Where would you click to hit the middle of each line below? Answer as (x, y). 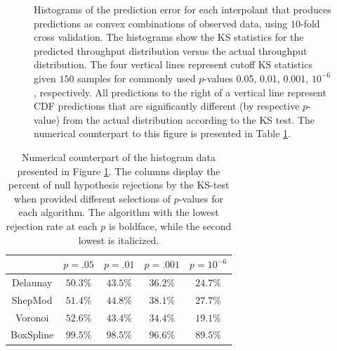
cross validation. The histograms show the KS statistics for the (169, 37)
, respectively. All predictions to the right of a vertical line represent (180, 92)
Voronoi (32, 317)
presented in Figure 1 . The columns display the (119, 171)
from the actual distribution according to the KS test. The (189, 119)
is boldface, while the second (170, 225)
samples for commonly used (137, 78)
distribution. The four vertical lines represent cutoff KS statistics (173, 64)
